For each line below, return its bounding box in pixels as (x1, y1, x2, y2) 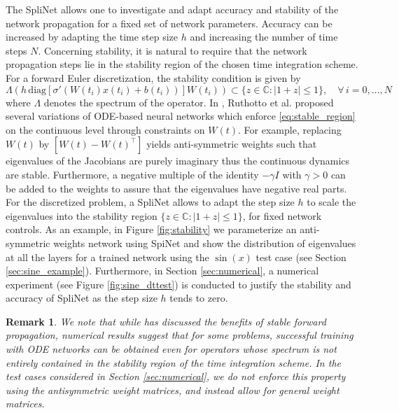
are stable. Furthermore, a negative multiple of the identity (6, 167, 259, 181)
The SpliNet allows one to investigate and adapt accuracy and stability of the (6, 2, 339, 16)
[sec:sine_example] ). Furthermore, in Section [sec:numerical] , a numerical (6, 263, 319, 278)
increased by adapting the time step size (6, 29, 178, 44)
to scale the (307, 195, 356, 209)
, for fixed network (242, 208, 322, 223)
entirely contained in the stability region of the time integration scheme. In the (6, 355, 341, 370)
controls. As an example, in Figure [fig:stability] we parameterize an (6, 222, 297, 237)
